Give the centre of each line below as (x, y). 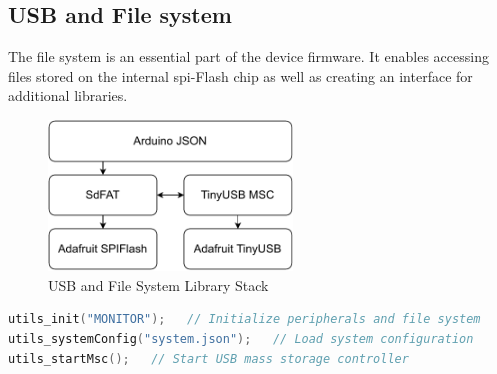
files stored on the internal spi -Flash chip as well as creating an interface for (240, 75)
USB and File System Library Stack (158, 284)
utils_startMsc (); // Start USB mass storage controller (208, 358)
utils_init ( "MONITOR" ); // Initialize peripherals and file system (244, 319)
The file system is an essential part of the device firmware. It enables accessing (248, 56)
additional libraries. (68, 95)
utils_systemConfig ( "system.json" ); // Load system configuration (241, 338)
